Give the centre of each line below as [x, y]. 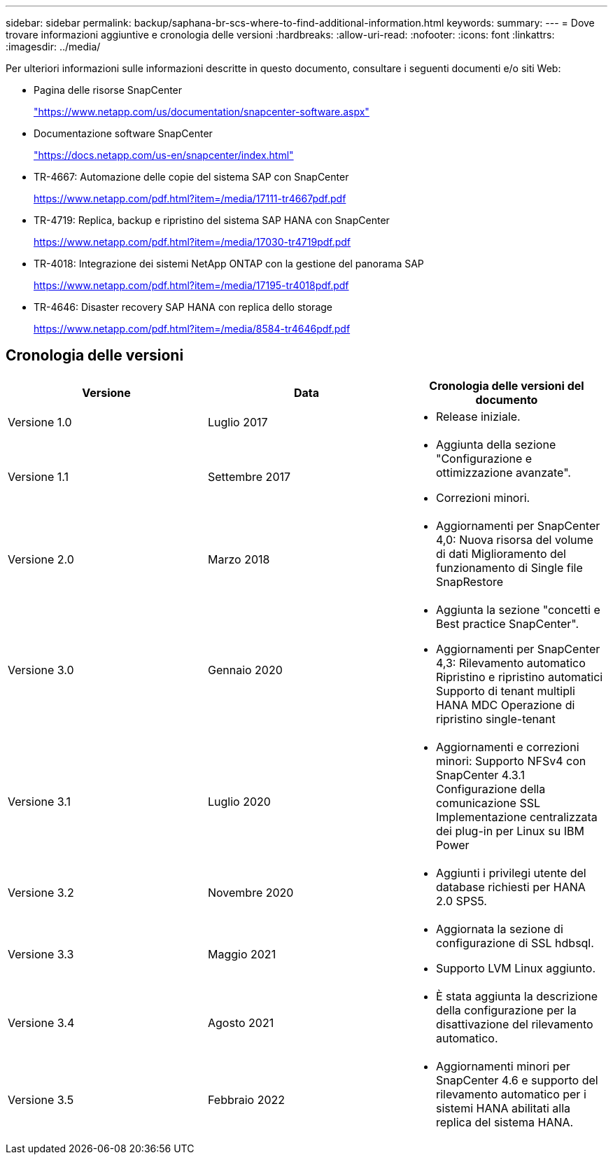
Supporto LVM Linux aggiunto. [516, 968]
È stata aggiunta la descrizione [517, 996]
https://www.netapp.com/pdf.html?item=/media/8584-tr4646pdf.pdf [192, 329]
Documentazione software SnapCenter [123, 133]
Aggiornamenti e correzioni [507, 747]
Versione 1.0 [40, 422]
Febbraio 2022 [246, 1099]
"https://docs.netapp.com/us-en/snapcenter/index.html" [164, 155]
